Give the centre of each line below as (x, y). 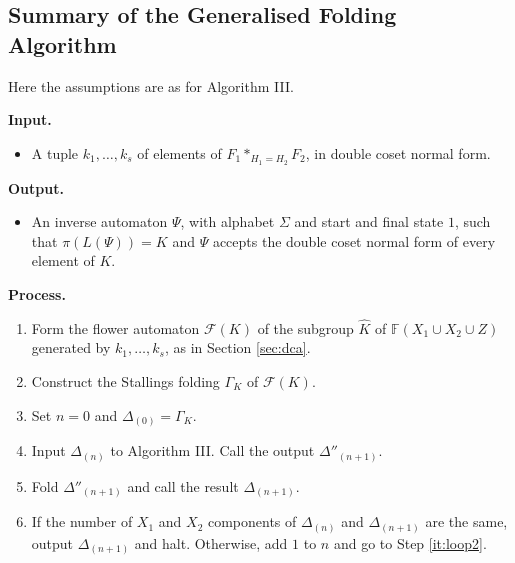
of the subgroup (305, 327)
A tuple (55, 152)
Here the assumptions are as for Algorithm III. (151, 85)
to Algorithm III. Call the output (212, 450)
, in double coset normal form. (398, 152)
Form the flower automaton (115, 327)
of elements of (179, 152)
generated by (71, 347)
